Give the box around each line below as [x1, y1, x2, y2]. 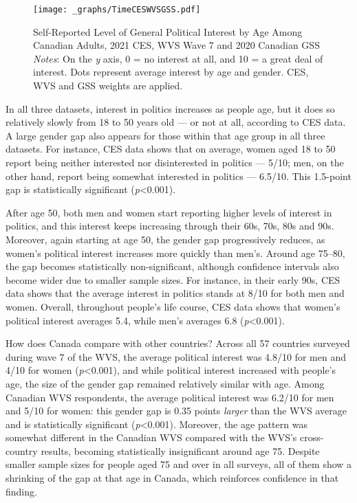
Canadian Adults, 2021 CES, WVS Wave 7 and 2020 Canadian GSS [33, 38, 320, 52]
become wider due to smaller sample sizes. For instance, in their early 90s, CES [6, 272, 340, 287]
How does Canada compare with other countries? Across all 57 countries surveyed [6, 336, 350, 350]
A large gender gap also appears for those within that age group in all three [6, 128, 325, 142]
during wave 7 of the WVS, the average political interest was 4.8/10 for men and [6, 349, 346, 364]
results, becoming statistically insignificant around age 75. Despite [41, 443, 320, 458]
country [6, 443, 38, 458]
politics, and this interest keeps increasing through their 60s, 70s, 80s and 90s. [6, 219, 334, 233]
